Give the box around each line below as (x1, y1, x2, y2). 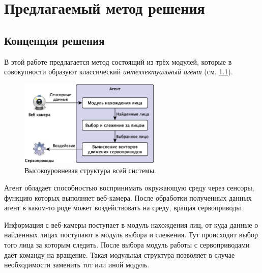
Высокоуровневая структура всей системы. (24, 165, 157, 176)
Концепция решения (4, 32, 105, 48)
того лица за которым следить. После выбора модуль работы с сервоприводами (4, 239, 250, 250)
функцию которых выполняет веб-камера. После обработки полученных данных (4, 192, 252, 203)
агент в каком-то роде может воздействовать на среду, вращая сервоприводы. (4, 202, 243, 213)
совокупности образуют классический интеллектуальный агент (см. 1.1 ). (4, 66, 233, 77)
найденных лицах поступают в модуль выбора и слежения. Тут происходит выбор (4, 229, 258, 240)
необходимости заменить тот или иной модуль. (4, 259, 150, 270)
